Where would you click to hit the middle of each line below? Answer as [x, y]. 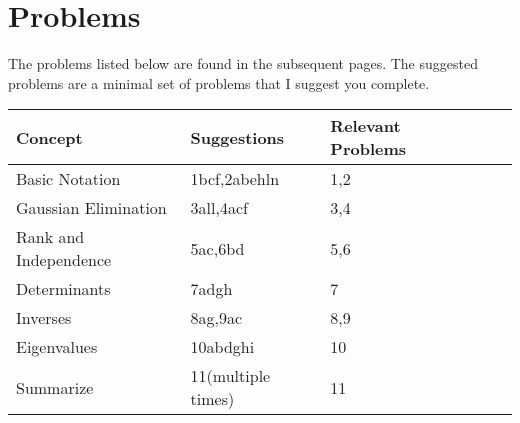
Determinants [63, 289]
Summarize [55, 387]
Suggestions [237, 137]
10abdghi [222, 347]
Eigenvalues [57, 347]
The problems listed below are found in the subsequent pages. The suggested [243, 63]
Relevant [365, 126]
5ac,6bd [217, 248]
